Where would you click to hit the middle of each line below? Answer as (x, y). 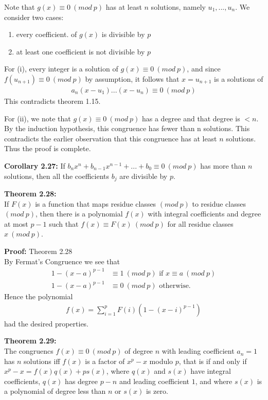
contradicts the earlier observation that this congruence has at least (111, 138)
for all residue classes (200, 223)
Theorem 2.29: (30, 341)
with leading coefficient (198, 351)
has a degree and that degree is (191, 118)
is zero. (157, 391)
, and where (214, 381)
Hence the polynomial (39, 296)
